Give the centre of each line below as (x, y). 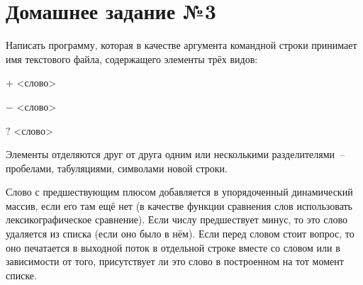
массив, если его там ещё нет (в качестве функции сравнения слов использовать (179, 205)
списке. (21, 275)
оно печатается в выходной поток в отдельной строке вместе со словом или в (173, 247)
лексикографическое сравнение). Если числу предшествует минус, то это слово (177, 219)
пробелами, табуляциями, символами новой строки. (117, 168)
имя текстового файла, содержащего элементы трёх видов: (132, 58)
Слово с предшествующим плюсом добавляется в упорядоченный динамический (179, 192)
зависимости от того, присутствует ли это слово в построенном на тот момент (175, 261)
